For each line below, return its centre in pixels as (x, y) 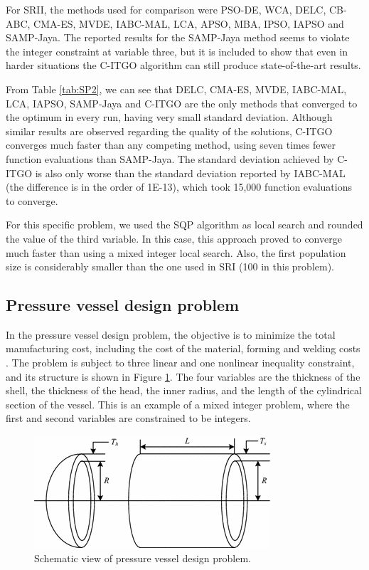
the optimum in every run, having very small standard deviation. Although (169, 117)
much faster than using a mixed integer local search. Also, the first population (176, 252)
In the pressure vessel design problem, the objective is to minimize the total (171, 334)
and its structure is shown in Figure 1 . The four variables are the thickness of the (183, 376)
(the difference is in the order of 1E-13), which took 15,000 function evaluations (179, 187)
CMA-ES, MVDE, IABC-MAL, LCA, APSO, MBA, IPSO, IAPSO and (189, 23)
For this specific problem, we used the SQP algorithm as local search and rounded (184, 225)
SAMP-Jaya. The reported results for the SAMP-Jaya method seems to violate (178, 37)
